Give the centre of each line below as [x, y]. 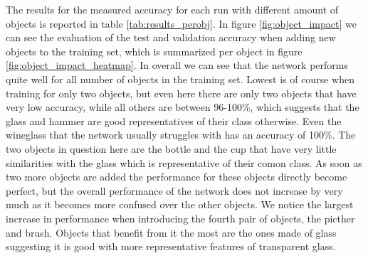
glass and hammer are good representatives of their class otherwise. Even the [174, 120]
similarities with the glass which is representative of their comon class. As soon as [184, 162]
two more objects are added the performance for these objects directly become [177, 177]
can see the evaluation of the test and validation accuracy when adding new [171, 37]
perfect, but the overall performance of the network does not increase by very [174, 190]
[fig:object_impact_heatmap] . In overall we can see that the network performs [177, 65]
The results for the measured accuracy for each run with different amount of [172, 9]
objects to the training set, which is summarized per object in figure [154, 51]
